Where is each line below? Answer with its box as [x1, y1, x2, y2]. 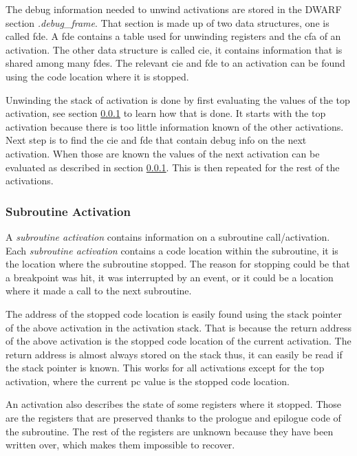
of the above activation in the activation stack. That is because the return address [6, 320, 351, 334]
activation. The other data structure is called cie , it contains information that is [6, 42, 343, 56]
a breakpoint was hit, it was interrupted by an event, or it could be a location [6, 270, 334, 284]
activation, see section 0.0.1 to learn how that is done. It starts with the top [6, 106, 326, 120]
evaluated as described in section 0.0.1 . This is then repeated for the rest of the [6, 160, 340, 174]
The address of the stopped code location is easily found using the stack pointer [6, 306, 343, 321]
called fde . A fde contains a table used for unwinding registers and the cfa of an [6, 29, 341, 43]
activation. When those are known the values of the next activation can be [6, 146, 320, 160]
